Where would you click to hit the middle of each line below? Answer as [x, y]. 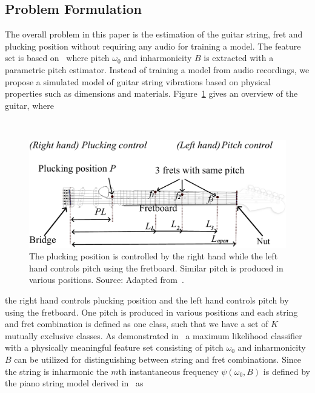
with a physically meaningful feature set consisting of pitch [114, 347]
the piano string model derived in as [74, 383]
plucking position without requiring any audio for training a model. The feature [153, 46]
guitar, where [29, 105]
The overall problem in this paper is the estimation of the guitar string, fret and [154, 34]
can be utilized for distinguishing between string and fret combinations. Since [158, 359]
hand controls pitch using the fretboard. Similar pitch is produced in [156, 268]
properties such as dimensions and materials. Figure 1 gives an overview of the [151, 93]
